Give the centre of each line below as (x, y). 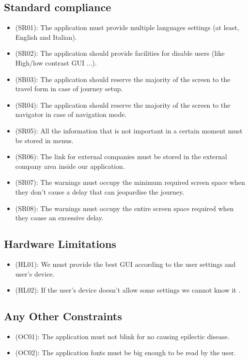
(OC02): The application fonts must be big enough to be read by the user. (125, 353)
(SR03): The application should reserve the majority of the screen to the (123, 79)
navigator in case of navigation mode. (71, 114)
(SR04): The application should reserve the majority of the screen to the (123, 105)
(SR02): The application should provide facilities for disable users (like (120, 53)
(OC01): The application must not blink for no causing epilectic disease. (122, 336)
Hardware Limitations (60, 244)
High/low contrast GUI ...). (56, 62)
